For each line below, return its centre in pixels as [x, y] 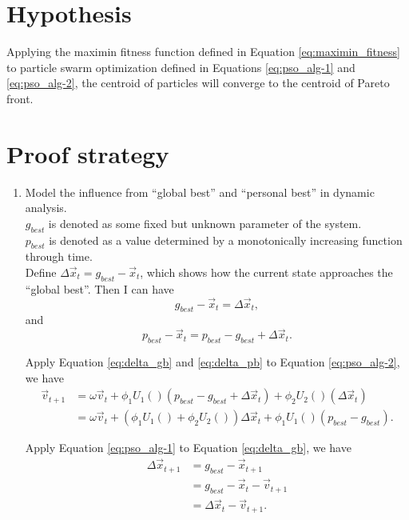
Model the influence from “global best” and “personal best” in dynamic [200, 192]
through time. [59, 256]
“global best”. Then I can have [99, 288]
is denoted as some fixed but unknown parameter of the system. [205, 223]
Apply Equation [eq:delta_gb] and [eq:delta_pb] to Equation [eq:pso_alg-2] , [212, 362]
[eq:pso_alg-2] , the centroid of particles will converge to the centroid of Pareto [198, 83]
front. [20, 98]
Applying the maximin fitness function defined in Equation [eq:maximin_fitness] [203, 52]
